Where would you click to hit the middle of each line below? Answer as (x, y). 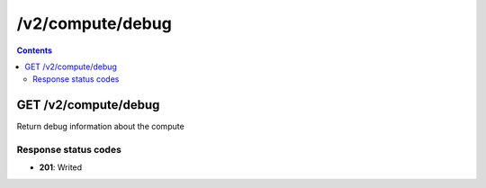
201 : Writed (61, 167)
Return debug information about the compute (100, 127)
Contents (35, 50)
